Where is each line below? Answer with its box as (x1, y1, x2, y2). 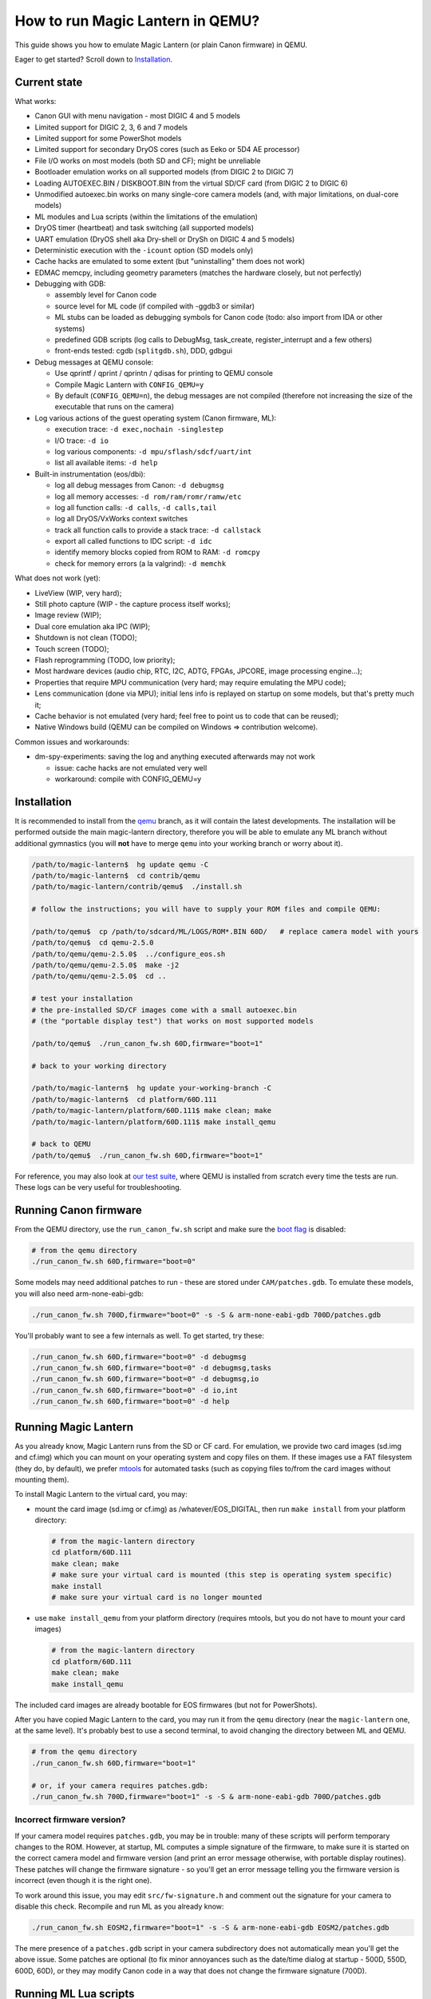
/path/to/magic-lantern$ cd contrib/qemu (31, 871, 200, 880)
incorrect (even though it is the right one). (14, 1876, 152, 1885)
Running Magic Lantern (14, 1420, 133, 1434)
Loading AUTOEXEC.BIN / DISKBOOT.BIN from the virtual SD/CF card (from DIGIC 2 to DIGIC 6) (34, 178, 349, 188)
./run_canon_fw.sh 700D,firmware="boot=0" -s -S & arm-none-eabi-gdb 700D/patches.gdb (31, 1310, 382, 1319)
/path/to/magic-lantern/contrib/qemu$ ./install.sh (31, 882, 243, 892)
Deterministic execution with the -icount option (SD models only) (34, 245, 254, 255)
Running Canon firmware (14, 1203, 143, 1217)
